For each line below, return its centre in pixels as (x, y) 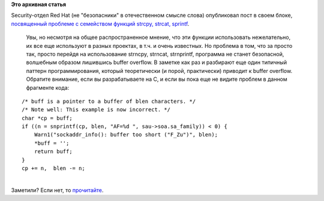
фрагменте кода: (48, 87)
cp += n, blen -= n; (53, 168)
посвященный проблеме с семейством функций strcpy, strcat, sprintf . (100, 23)
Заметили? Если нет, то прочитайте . (57, 190)
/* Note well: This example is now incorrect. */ (96, 110)
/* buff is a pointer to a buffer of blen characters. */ (109, 101)
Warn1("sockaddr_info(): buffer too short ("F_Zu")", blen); (126, 135)
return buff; (53, 152)
